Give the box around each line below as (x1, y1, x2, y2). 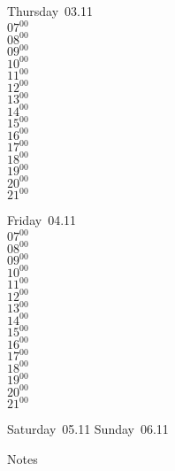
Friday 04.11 (7, 211, 77, 229)
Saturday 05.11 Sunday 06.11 (7, 420, 169, 438)
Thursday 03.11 (7, 2, 93, 19)
